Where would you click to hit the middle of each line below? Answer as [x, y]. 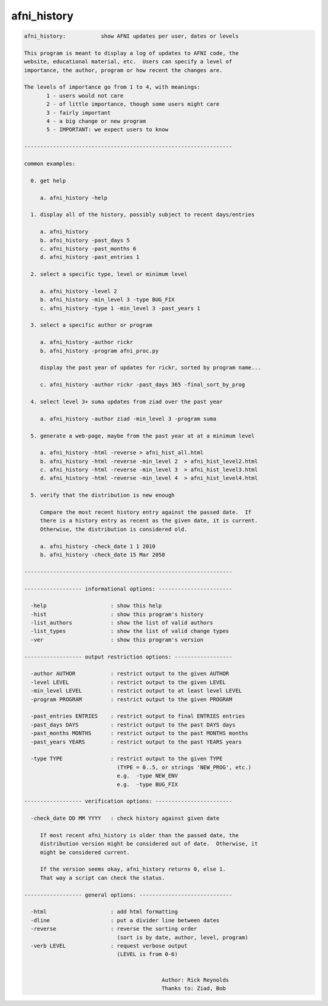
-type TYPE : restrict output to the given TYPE [127, 759]
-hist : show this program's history [117, 614]
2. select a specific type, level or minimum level [109, 274]
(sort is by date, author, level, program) [183, 937]
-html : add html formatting [104, 912]
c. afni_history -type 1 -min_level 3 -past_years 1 [120, 308]
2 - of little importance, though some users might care [133, 104]
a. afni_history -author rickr [87, 342]
